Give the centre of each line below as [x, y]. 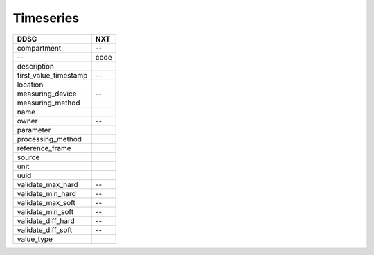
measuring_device [47, 94]
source [28, 157]
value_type [35, 239]
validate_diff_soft [45, 230]
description [36, 66]
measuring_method [48, 103]
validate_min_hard [46, 193]
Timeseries [46, 18]
